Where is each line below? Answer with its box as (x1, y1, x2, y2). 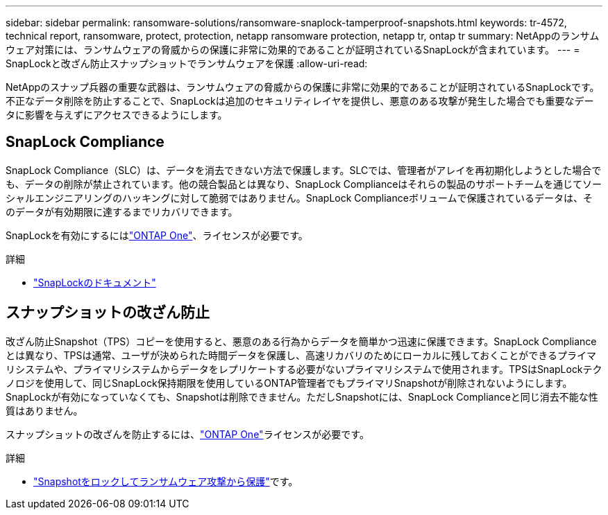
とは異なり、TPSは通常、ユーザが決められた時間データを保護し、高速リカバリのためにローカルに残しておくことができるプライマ (6, 349, 596, 361)
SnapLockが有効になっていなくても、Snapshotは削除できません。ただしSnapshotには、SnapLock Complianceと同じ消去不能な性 (6, 390, 598, 403)
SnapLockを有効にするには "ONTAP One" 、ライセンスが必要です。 (6, 229, 308, 241)
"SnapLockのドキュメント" (33, 276, 156, 288)
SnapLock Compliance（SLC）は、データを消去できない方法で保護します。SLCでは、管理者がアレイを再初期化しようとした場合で (6, 164, 602, 176)
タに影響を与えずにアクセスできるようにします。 (6, 109, 228, 121)
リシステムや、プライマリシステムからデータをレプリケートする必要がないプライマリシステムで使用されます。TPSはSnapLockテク (6, 363, 602, 375)
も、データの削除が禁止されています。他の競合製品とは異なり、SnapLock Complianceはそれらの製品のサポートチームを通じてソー (6, 177, 602, 190)
